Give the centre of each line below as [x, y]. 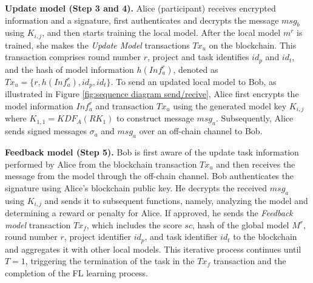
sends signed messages [46, 131]
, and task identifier [181, 237]
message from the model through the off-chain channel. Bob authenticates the [150, 176]
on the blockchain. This [253, 45]
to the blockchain [265, 237]
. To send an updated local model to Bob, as [194, 81]
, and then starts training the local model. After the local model [161, 32]
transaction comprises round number [73, 57]
